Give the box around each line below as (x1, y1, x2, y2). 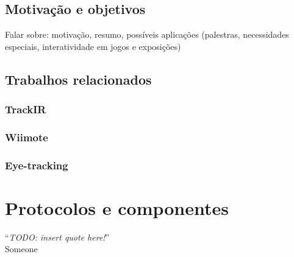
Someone (5, 242, 38, 255)
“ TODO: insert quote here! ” (5, 230, 110, 243)
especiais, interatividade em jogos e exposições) (5, 40, 181, 52)
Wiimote (5, 129, 48, 144)
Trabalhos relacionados (5, 69, 152, 88)
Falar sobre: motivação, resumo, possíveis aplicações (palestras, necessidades (5, 28, 289, 41)
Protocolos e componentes (5, 195, 229, 220)
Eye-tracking (5, 157, 68, 172)
